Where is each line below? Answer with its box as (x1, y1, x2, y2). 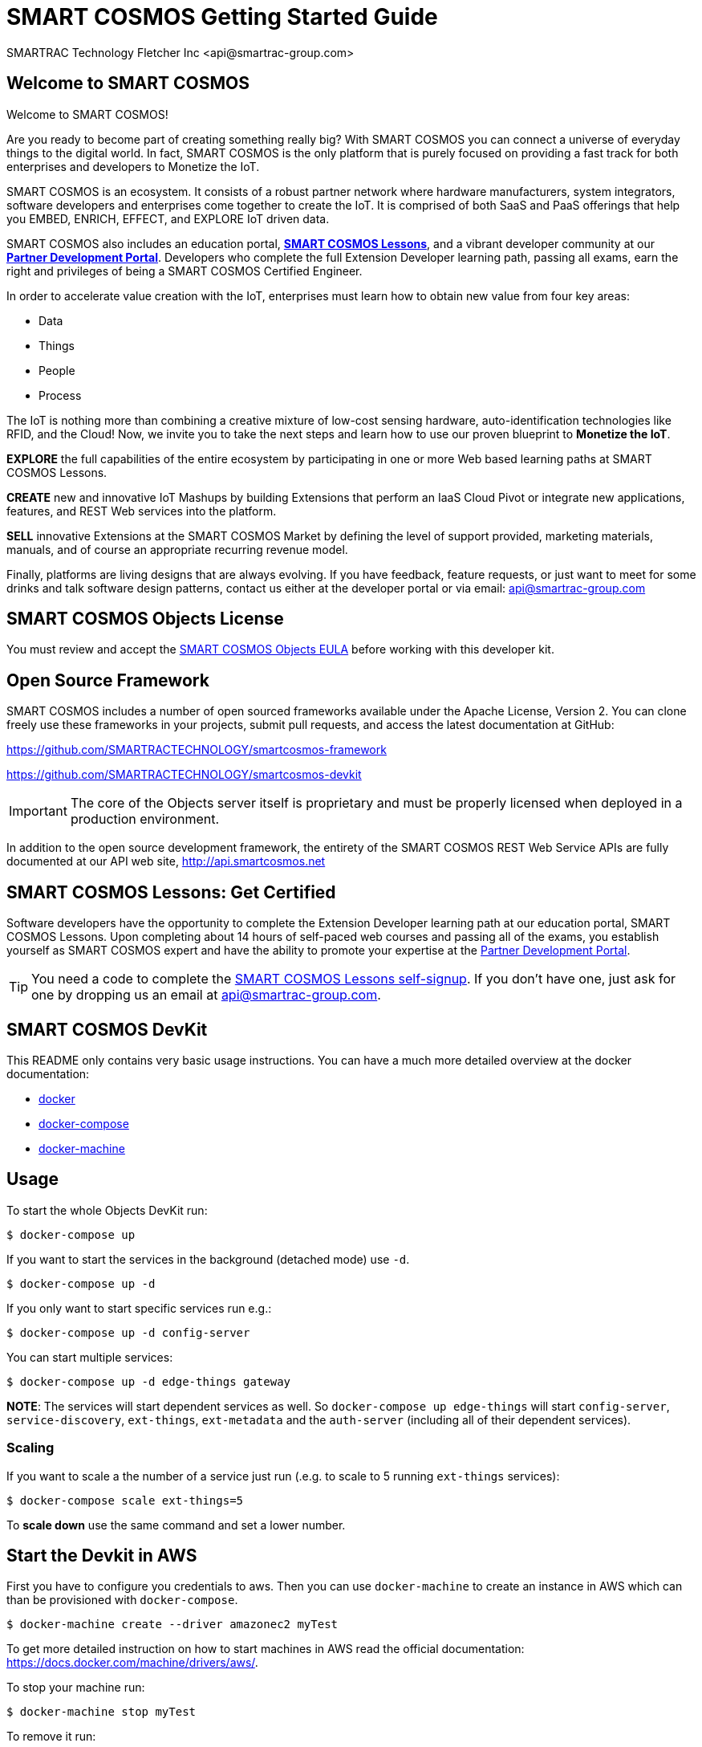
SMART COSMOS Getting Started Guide (6, 3, 438, 31)
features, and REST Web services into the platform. (6, 503, 277, 518)
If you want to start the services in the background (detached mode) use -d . (6, 1252, 410, 1266)
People (39, 363, 75, 377)
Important (9, 803, 67, 820)
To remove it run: (6, 1729, 96, 1744)
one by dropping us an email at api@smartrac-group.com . (31, 987, 381, 1004)
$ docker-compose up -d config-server (6, 1326, 250, 1339)
